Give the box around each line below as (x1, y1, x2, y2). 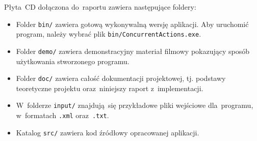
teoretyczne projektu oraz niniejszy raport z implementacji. (16, 82, 203, 93)
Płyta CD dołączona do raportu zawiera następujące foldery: (4, 2, 196, 12)
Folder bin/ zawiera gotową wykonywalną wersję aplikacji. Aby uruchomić (16, 18, 249, 29)
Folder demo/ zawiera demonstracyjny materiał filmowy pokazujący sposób (16, 45, 250, 56)
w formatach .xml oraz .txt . (16, 110, 109, 121)
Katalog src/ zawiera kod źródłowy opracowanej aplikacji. (16, 127, 199, 137)
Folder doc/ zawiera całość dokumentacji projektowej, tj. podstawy (16, 73, 226, 83)
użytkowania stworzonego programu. (16, 55, 130, 66)
